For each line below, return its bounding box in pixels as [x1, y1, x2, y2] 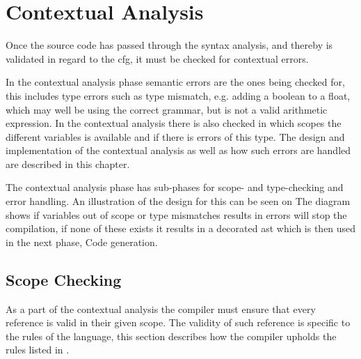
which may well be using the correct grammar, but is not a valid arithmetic [6, 102, 328, 116]
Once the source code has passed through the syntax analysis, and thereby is [6, 38, 333, 52]
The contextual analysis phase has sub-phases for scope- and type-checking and [6, 180, 344, 194]
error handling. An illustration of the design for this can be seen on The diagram [6, 194, 351, 208]
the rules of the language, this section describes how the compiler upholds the [6, 328, 337, 343]
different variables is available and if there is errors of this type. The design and [6, 129, 345, 144]
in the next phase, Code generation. [6, 234, 158, 249]
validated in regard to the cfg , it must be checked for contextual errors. [6, 51, 309, 66]
